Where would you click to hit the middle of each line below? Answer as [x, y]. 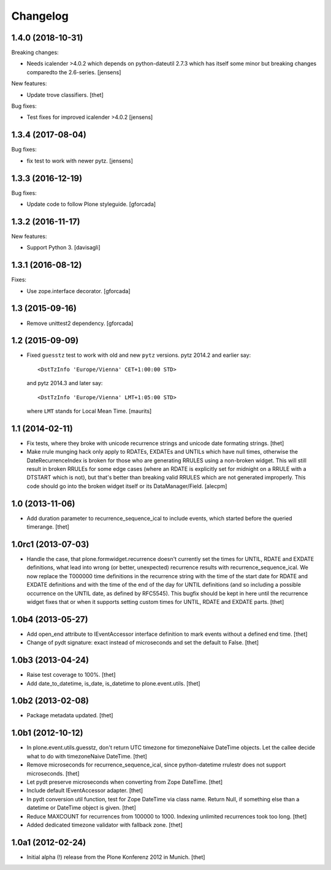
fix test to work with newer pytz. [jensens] [80, 161]
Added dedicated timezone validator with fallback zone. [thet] [105, 825]
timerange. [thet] [48, 527]
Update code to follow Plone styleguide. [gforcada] [91, 204]
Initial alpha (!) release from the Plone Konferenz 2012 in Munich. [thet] [116, 857]
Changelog [40, 16]
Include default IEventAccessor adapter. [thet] [85, 790]
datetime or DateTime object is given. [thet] [81, 808]
